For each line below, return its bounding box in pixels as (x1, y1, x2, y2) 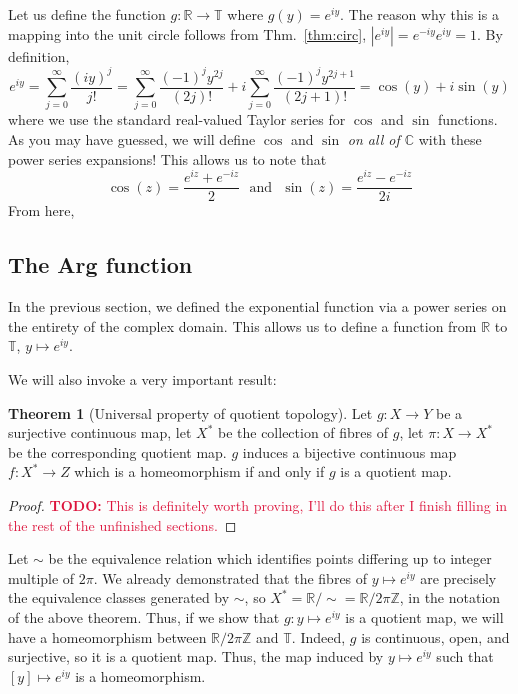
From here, (8, 200, 75, 221)
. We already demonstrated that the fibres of (93, 567, 368, 588)
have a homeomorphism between (8, 626, 207, 647)
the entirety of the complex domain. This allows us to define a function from (8, 315, 477, 336)
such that (436, 646, 494, 667)
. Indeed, (291, 626, 346, 647)
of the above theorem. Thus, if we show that (8, 606, 280, 627)
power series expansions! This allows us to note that (8, 148, 327, 169)
